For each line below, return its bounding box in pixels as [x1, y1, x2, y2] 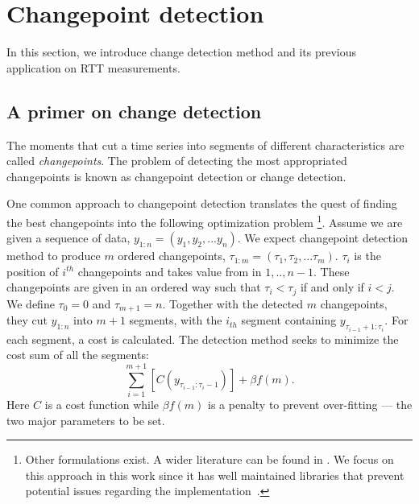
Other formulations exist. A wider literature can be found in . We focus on [25, 451, 394, 468]
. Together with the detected [162, 295, 304, 312]
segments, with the [129, 312, 222, 328]
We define [6, 295, 55, 312]
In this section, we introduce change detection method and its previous [6, 43, 356, 60]
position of [6, 262, 59, 279]
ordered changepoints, [118, 247, 226, 264]
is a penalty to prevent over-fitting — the [207, 395, 413, 412]
